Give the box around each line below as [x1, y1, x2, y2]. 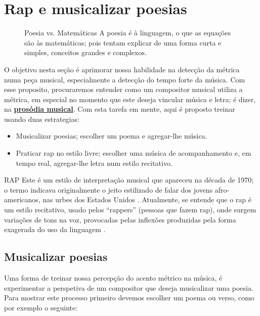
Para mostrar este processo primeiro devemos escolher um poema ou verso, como [4, 292, 254, 303]
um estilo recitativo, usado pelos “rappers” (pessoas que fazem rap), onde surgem [4, 204, 256, 215]
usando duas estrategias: [4, 113, 79, 124]
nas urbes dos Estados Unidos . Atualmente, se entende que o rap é [42, 194, 251, 205]
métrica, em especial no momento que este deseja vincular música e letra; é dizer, [4, 94, 256, 104]
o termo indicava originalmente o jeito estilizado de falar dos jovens [4, 184, 213, 195]
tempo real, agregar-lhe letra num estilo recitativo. [16, 157, 172, 168]
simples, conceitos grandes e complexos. [24, 47, 147, 58]
